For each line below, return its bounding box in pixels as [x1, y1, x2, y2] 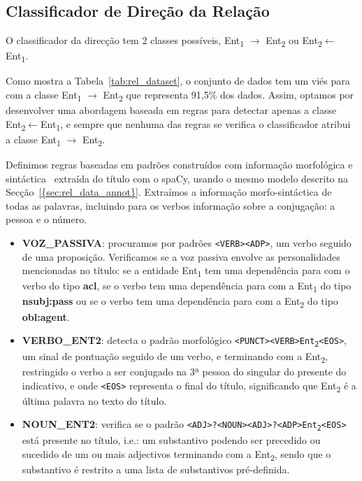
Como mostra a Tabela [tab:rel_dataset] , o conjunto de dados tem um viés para [6, 73, 350, 88]
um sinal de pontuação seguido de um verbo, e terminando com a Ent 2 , [22, 348, 328, 365]
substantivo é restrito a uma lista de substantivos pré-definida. [22, 461, 290, 476]
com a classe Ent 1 [6, 87, 82, 103]
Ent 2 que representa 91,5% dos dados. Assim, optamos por [103, 87, 354, 103]
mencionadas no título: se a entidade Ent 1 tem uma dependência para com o [22, 263, 350, 280]
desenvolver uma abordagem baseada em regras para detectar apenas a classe [6, 103, 337, 117]
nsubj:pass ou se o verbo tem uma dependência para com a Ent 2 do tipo [22, 294, 338, 310]
